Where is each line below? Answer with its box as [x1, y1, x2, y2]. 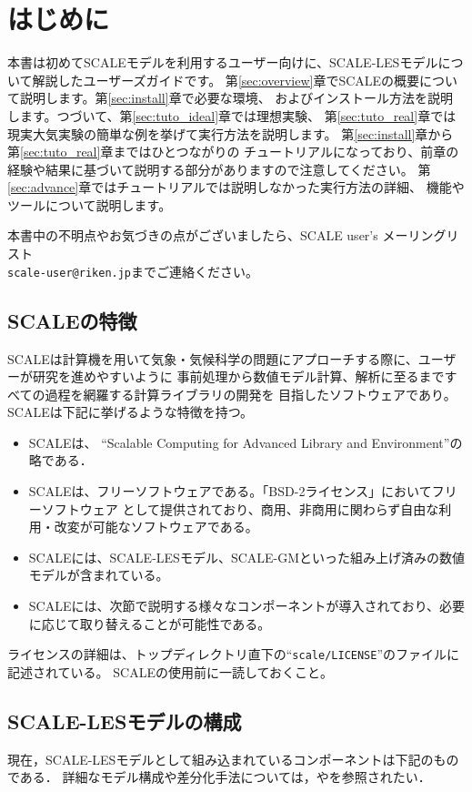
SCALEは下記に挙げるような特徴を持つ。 [7, 402, 254, 421]
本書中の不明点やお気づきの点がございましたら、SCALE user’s [7, 226, 378, 245]
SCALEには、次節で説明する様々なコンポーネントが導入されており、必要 [28, 596, 466, 615]
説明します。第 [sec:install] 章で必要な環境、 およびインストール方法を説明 [19, 88, 454, 107]
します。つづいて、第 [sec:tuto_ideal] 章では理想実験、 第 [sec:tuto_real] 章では [7, 106, 457, 125]
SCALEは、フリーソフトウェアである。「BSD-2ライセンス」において [28, 482, 432, 501]
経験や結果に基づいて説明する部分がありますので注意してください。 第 [7, 159, 431, 178]
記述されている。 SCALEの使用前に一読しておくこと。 [7, 662, 334, 681]
